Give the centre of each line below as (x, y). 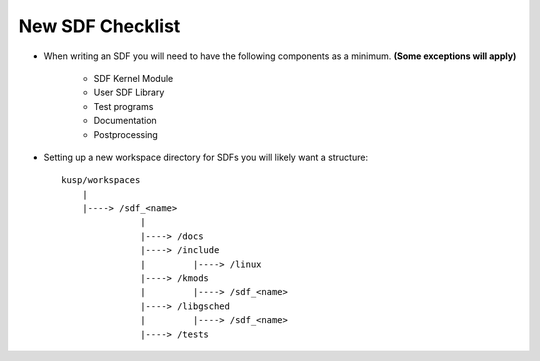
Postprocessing (126, 134)
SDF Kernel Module (133, 78)
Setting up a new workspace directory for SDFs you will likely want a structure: (206, 157)
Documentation (125, 121)
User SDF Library (129, 92)
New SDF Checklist (99, 26)
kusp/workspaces (101, 180)
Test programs (123, 106)
